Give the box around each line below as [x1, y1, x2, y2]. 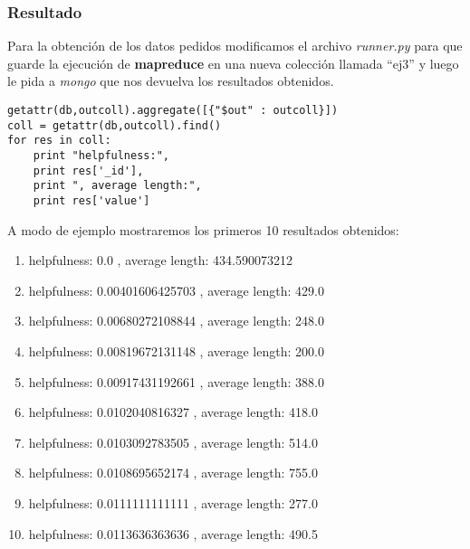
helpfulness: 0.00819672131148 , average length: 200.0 [28, 341, 324, 360]
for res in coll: [7, 134, 111, 147]
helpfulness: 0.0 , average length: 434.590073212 [28, 251, 293, 270]
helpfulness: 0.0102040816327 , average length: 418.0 [28, 402, 318, 421]
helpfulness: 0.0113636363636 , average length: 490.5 [28, 524, 318, 543]
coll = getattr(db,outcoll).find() [7, 118, 222, 132]
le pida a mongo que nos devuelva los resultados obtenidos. [7, 71, 334, 90]
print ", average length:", [33, 179, 202, 193]
